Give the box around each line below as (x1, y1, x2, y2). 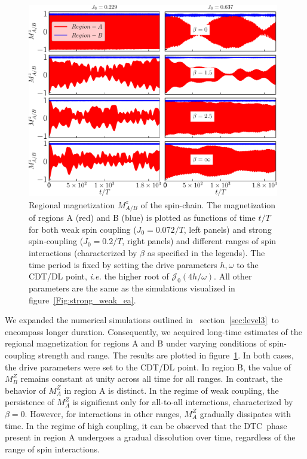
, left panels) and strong (183, 223, 272, 235)
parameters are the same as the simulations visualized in (29, 282, 235, 294)
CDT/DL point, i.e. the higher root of (29, 270, 169, 282)
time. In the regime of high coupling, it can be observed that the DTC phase (5, 419, 287, 431)
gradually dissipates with (199, 407, 291, 420)
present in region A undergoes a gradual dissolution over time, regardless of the (5, 431, 296, 443)
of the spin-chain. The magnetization (140, 198, 276, 211)
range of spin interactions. (5, 442, 100, 455)
